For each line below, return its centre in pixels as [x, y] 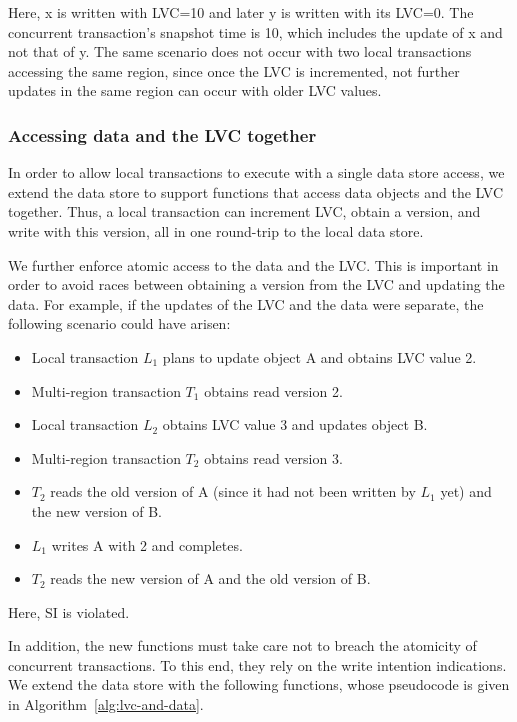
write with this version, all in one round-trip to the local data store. [216, 230]
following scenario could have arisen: [119, 323]
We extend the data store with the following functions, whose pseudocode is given [259, 684]
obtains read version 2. [273, 390]
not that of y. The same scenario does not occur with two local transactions [240, 51]
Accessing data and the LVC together [162, 134]
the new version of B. [96, 510]
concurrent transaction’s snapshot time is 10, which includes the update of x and [255, 31]
